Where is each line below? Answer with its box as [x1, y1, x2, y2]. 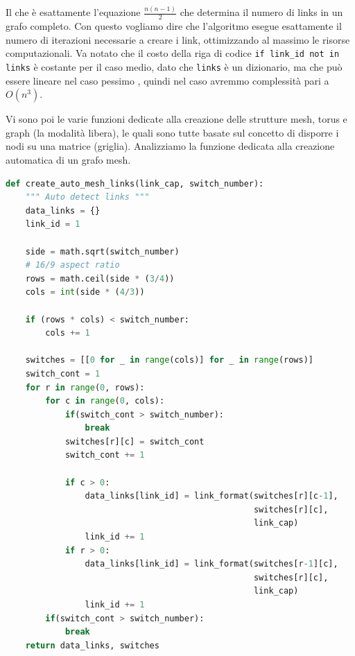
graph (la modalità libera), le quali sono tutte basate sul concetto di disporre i [6, 125, 339, 139]
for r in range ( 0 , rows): [25, 382, 145, 392]
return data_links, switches [25, 640, 159, 650]
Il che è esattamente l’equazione [6, 5, 141, 19]
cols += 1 [45, 328, 90, 338]
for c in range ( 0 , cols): [45, 396, 165, 406]
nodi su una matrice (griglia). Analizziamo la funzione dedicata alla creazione [6, 139, 335, 153]
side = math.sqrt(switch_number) [25, 246, 180, 257]
